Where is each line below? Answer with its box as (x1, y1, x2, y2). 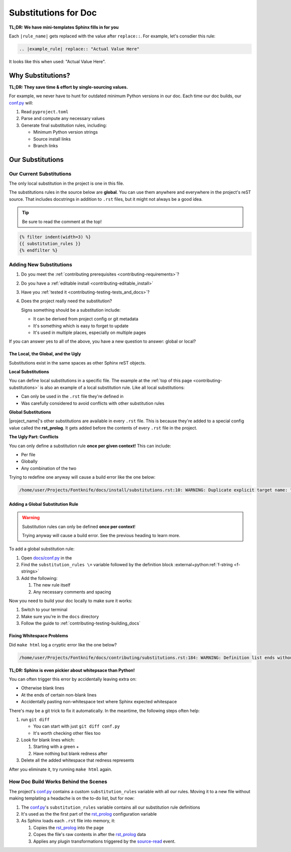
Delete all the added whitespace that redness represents (21, 757, 134, 763)
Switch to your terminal (21, 607, 68, 612)
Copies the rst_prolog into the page (33, 824, 104, 831)
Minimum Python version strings (33, 129, 98, 135)
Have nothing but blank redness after (33, 750, 108, 756)
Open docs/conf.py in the (21, 555, 72, 561)
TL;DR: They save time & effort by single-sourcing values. (9, 84, 128, 90)
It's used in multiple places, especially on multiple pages (33, 330, 146, 335)
